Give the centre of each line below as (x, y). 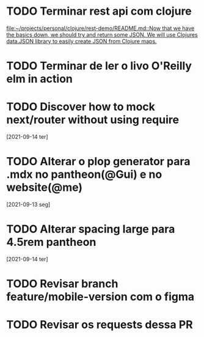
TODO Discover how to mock (81, 107)
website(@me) (45, 187)
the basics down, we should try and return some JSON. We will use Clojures (102, 34)
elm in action (40, 79)
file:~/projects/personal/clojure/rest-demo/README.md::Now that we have (100, 28)
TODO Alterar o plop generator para (98, 162)
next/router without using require (93, 120)
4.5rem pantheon (51, 242)
